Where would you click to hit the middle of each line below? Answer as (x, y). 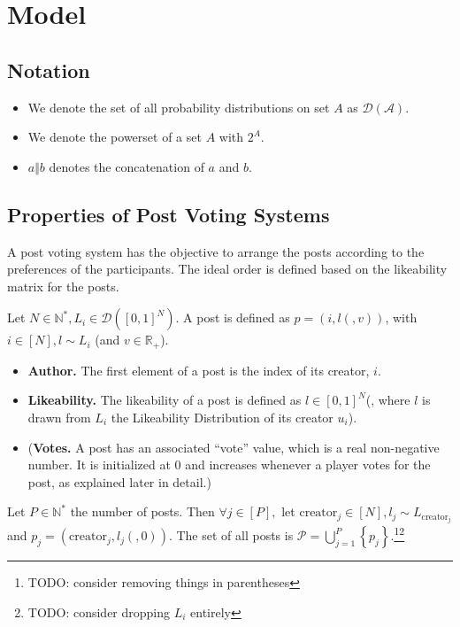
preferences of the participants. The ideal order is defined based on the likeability (227, 269)
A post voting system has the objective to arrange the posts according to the (216, 251)
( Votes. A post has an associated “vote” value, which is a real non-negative (234, 447)
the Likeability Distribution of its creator (222, 417)
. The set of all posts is (231, 535)
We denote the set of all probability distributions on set (179, 107)
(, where (388, 400)
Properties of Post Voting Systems (169, 214)
